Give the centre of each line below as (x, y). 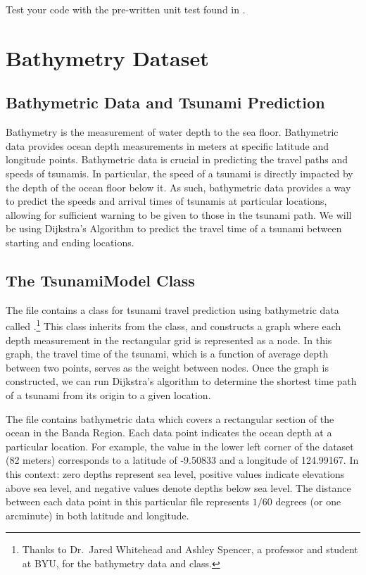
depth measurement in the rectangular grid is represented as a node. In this (169, 340)
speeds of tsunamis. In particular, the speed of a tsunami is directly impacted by (179, 173)
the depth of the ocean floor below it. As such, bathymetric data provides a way (178, 187)
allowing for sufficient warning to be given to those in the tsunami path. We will (179, 214)
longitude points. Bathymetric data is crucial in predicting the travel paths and (177, 159)
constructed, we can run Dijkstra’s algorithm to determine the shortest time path (181, 381)
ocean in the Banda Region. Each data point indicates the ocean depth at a (169, 432)
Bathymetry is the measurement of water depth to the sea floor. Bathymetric (172, 132)
